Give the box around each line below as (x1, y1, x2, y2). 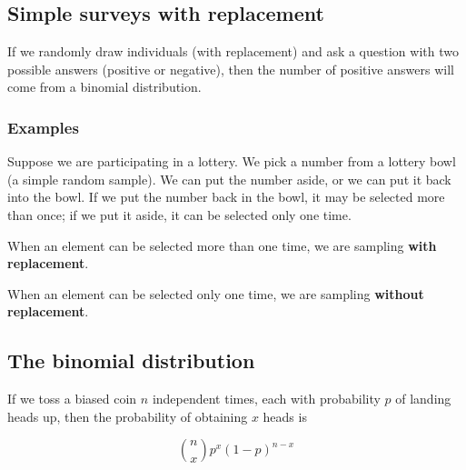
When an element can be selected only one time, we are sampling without (7, 284, 424, 303)
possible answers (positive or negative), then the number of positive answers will (7, 59, 454, 78)
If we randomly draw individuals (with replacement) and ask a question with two (7, 42, 459, 61)
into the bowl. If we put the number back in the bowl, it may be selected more (7, 187, 445, 206)
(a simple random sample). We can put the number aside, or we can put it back (7, 169, 451, 188)
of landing (395, 389, 451, 408)
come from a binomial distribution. (7, 77, 202, 96)
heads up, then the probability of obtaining (7, 406, 248, 425)
